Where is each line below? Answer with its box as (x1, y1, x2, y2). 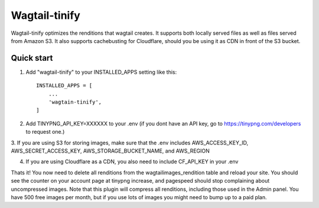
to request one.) (25, 128, 65, 136)
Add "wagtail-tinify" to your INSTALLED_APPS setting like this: (25, 68, 177, 75)
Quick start (11, 53, 53, 63)
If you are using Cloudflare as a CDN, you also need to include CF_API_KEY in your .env (25, 158, 239, 165)
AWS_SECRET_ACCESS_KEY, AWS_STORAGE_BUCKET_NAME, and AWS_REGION (11, 147, 210, 154)
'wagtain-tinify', (48, 99, 102, 105)
